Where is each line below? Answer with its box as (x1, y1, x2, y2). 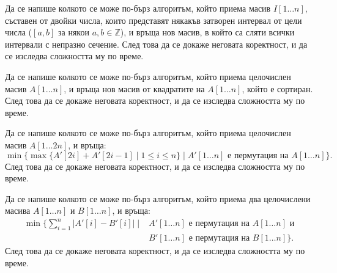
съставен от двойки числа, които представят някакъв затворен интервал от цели (5, 13, 302, 26)
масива (5, 204, 31, 217)
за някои (58, 26, 89, 38)
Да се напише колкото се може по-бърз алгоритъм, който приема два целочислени (5, 192, 311, 205)
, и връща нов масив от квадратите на (64, 82, 205, 95)
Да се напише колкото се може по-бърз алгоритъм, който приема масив (5, 2, 271, 14)
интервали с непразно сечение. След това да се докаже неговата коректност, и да (5, 37, 308, 50)
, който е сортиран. (242, 82, 313, 95)
